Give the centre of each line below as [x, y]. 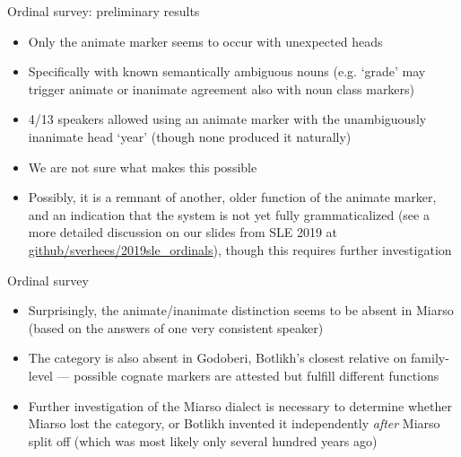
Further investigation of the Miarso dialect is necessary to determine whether [240, 405]
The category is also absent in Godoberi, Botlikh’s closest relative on [217, 358]
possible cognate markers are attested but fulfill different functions [257, 375]
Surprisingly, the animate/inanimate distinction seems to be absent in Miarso [241, 310]
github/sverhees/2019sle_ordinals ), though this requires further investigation [240, 249]
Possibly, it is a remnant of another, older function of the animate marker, [232, 197]
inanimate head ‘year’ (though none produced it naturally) [190, 136]
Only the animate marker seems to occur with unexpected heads [205, 41]
